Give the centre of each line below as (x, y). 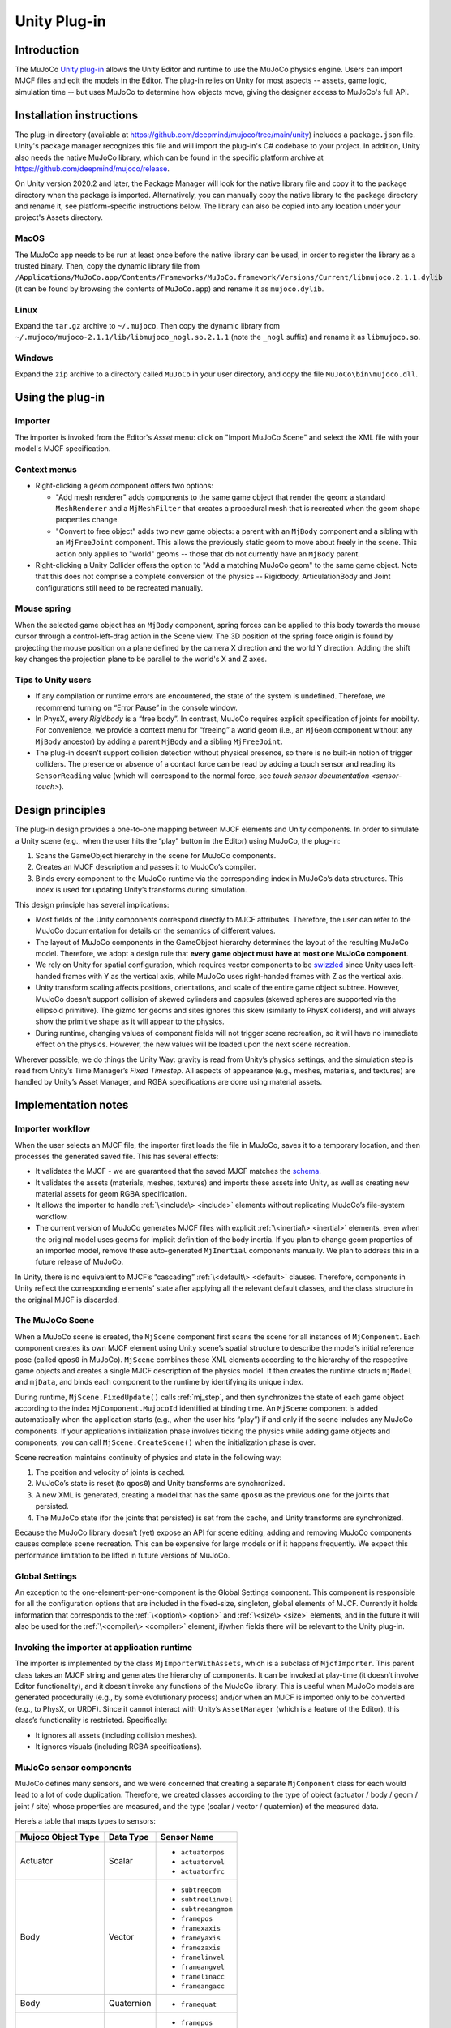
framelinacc (202, 1976)
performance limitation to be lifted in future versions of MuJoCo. (122, 1555)
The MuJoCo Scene (55, 1321)
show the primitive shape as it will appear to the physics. (130, 1021)
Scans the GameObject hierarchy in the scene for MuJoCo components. (156, 855)
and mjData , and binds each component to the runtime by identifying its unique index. (159, 1382)
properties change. (87, 520)
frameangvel (202, 1967)
